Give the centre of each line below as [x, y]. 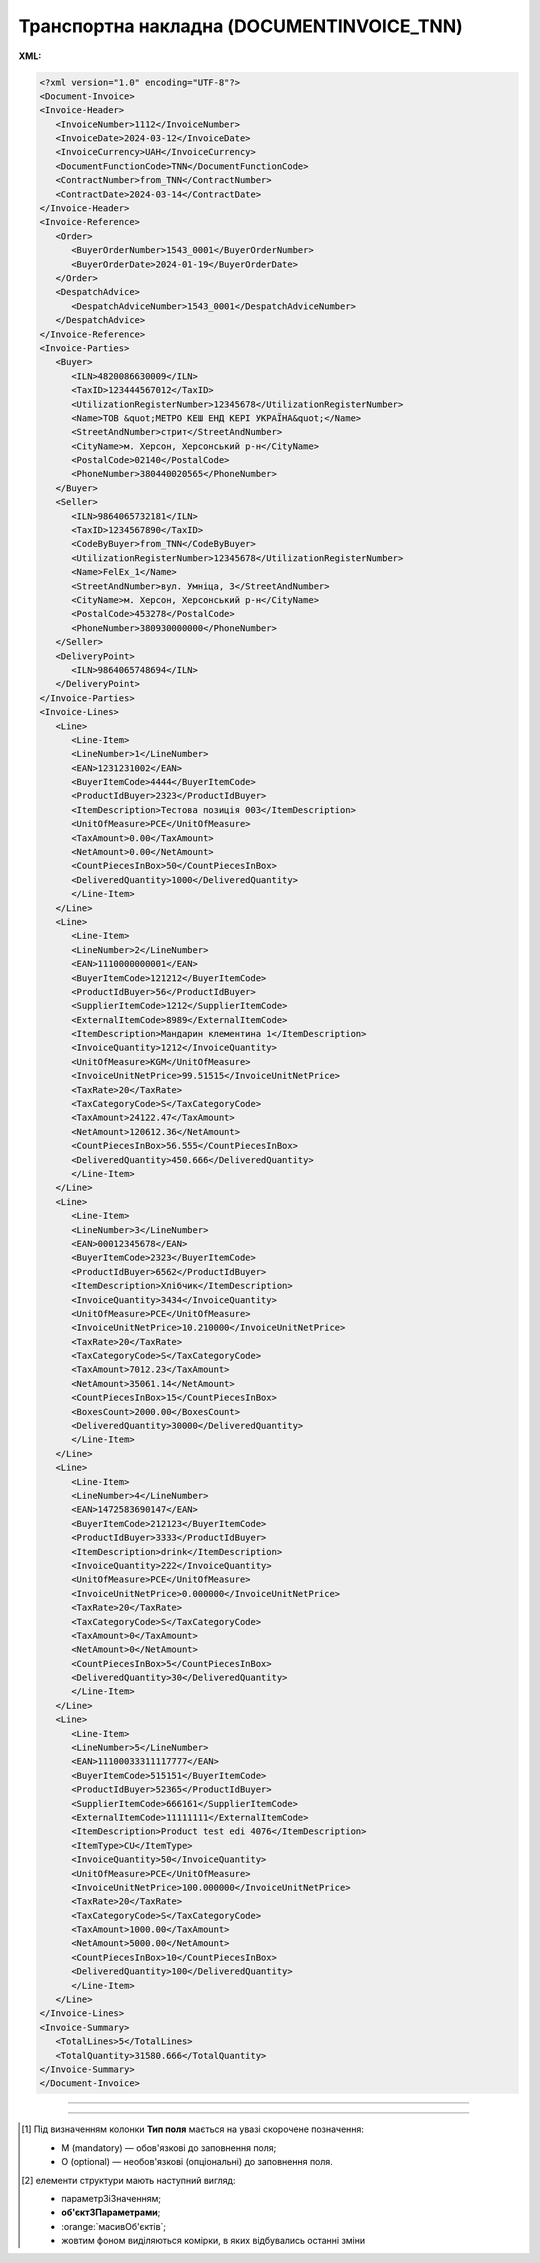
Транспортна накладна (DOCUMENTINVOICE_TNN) [241, 26]
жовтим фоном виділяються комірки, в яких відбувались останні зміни [213, 2241]
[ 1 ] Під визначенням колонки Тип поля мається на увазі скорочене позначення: [193, 2129]
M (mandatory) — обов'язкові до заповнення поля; [169, 2147]
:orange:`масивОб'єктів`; [114, 2226]
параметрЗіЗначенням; [111, 2198]
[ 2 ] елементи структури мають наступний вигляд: [128, 2180]
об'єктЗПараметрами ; [111, 2212]
